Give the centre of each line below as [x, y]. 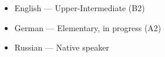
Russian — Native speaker [62, 47]
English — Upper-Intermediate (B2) [80, 8]
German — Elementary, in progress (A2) [88, 27]
